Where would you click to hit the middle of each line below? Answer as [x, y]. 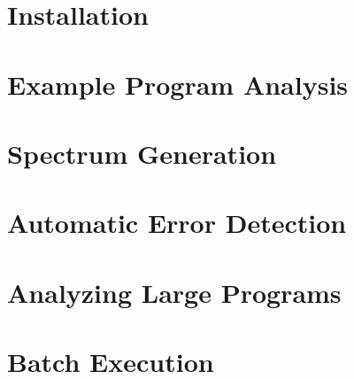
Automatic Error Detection [177, 223]
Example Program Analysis [178, 84]
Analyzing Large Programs [174, 292]
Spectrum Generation [142, 153]
